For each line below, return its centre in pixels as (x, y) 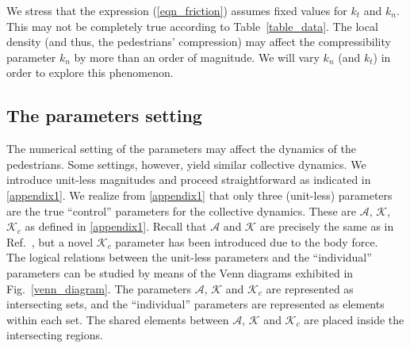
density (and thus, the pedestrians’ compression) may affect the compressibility (199, 42)
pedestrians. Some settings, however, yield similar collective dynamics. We (186, 164)
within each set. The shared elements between (118, 319)
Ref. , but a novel (50, 241)
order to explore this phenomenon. (90, 73)
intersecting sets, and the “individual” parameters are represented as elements (195, 304)
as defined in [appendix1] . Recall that (116, 226)
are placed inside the (354, 319)
